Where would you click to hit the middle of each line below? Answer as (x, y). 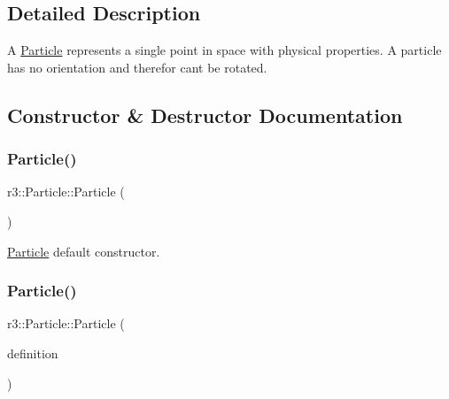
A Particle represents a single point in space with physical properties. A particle (224, 50)
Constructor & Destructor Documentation (205, 115)
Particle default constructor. (84, 251)
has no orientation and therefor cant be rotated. (137, 67)
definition (33, 353)
